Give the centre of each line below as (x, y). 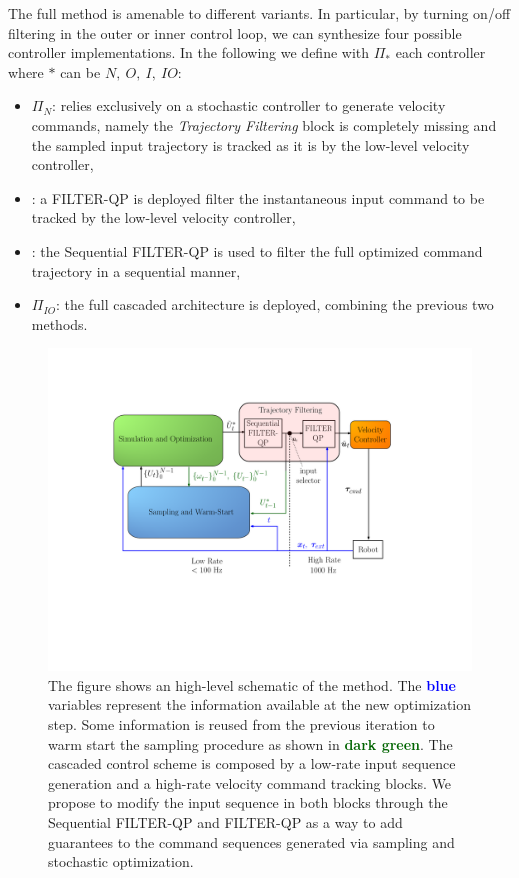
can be (80, 71)
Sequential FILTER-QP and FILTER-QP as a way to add (225, 822)
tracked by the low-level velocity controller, (163, 217)
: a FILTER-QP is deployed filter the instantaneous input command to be (258, 197)
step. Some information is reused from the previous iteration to (241, 724)
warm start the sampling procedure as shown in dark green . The (250, 743)
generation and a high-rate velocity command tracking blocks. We (250, 782)
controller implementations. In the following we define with (189, 52)
